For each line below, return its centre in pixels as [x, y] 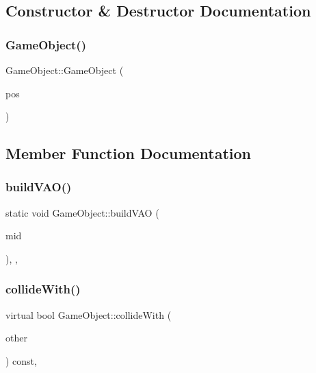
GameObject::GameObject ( [65, 70]
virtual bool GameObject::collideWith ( [89, 314]
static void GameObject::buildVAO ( [82, 212]
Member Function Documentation [129, 153]
